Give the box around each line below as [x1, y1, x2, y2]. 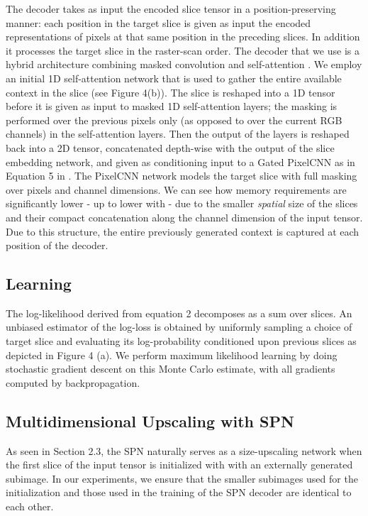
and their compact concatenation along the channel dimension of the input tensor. [6, 209, 363, 224]
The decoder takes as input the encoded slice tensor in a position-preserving [6, 1, 336, 16]
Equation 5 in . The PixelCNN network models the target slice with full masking [6, 168, 357, 183]
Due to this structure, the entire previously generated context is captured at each [6, 224, 359, 238]
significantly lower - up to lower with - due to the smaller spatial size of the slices [6, 196, 358, 211]
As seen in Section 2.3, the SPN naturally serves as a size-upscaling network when [6, 443, 362, 458]
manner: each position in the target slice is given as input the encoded [6, 15, 311, 30]
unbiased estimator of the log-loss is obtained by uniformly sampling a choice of [6, 319, 352, 334]
